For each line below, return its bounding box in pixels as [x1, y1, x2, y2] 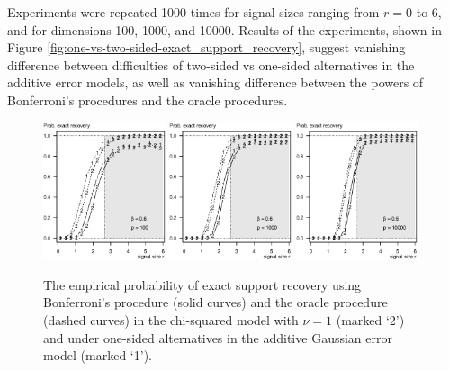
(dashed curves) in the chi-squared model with [43, 310, 299, 329]
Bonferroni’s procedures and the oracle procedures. [7, 90, 288, 109]
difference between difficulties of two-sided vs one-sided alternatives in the [7, 55, 415, 74]
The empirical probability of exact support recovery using [43, 275, 362, 294]
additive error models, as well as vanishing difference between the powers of [7, 73, 424, 92]
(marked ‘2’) [336, 310, 405, 329]
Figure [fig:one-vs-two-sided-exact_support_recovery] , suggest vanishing [7, 38, 406, 57]
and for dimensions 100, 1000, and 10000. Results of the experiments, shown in [7, 20, 442, 39]
